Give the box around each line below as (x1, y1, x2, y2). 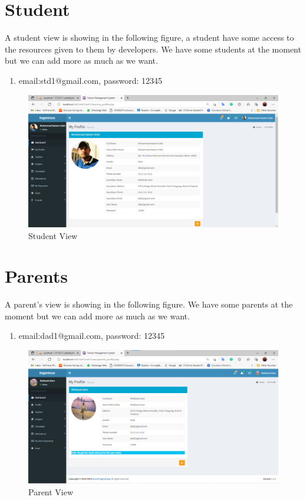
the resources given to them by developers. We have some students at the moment (5, 43, 301, 55)
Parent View (28, 485, 74, 498)
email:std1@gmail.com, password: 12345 (18, 74, 163, 86)
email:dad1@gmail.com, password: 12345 (18, 329, 164, 342)
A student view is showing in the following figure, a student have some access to (5, 31, 294, 44)
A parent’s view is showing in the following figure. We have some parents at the (5, 298, 293, 311)
